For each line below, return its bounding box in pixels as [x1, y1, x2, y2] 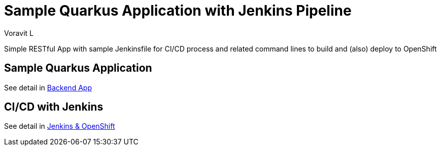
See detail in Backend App [4, 83, 92, 92]
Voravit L [4, 28, 33, 37]
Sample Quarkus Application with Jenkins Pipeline [4, 2, 352, 19]
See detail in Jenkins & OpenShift [4, 122, 115, 131]
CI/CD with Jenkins [4, 101, 104, 114]
